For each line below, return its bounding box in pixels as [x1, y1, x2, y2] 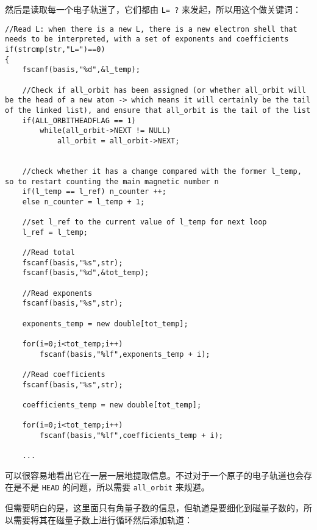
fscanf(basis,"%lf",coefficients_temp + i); [40, 431, 223, 440]
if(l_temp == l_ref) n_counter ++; [22, 187, 166, 196]
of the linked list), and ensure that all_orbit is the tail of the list [5, 106, 311, 115]
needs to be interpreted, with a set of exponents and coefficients [5, 35, 289, 44]
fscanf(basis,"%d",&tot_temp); [22, 268, 149, 278]
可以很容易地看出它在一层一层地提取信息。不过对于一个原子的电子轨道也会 [5, 468, 304, 481]
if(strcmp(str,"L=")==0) [5, 45, 105, 54]
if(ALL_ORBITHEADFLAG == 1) [22, 116, 136, 125]
